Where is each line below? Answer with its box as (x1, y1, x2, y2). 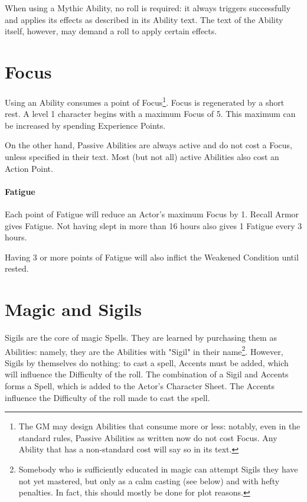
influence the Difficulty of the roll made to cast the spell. (5, 391, 210, 403)
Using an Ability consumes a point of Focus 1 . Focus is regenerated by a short (5, 94, 285, 108)
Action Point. (5, 162, 53, 174)
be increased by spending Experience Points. (5, 119, 166, 131)
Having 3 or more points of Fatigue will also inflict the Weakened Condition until (5, 250, 299, 263)
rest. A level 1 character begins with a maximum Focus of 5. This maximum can (5, 107, 296, 120)
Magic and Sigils (5, 297, 142, 321)
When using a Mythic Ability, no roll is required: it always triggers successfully (5, 2, 291, 14)
